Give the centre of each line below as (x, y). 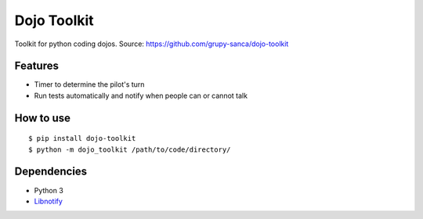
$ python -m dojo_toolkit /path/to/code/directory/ (130, 149)
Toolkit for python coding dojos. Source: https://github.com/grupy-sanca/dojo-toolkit (152, 44)
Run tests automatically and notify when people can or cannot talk (141, 95)
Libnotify (48, 201)
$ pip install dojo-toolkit (82, 138)
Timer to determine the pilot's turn (89, 84)
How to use (42, 118)
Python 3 (49, 190)
